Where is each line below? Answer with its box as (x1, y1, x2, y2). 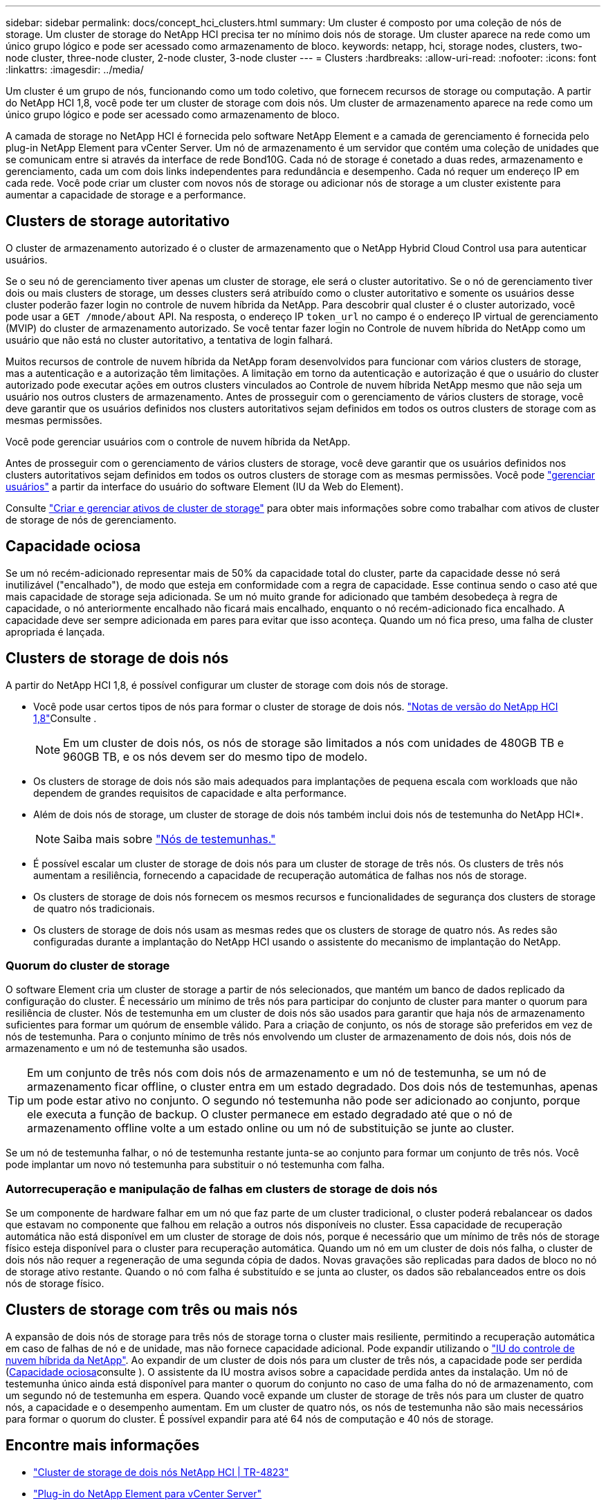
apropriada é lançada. (6, 625, 105, 638)
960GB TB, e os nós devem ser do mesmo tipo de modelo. (63, 749, 368, 764)
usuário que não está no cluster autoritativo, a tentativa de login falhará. (6, 333, 333, 346)
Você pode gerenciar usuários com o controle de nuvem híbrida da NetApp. (6, 435, 351, 447)
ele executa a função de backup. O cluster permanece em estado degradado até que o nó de (27, 1107, 513, 1122)
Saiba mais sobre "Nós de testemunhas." (63, 831, 276, 846)
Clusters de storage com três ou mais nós (6, 1301, 298, 1319)
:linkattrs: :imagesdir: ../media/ (6, 64, 144, 75)
